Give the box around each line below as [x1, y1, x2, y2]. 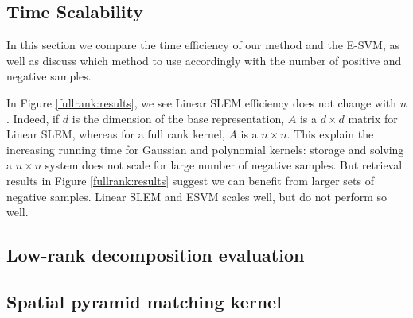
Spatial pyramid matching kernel [6, 289, 282, 313]
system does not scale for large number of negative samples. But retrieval [45, 157, 403, 173]
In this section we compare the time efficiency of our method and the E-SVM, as [6, 37, 399, 53]
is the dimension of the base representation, [72, 110, 285, 126]
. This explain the [286, 126, 374, 142]
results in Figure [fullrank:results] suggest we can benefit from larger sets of [6, 172, 374, 188]
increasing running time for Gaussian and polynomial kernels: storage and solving [6, 141, 404, 157]
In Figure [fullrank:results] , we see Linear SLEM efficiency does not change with [6, 94, 397, 111]
